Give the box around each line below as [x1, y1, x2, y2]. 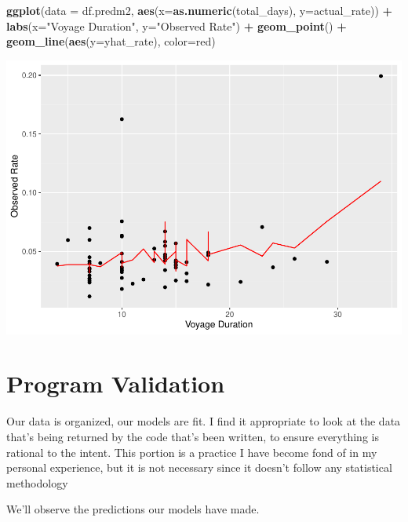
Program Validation [6, 367, 225, 400]
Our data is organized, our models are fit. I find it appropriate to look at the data [6, 413, 401, 429]
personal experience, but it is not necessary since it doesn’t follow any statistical [6, 459, 392, 476]
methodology [6, 474, 68, 491]
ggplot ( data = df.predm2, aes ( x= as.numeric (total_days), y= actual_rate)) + [6, 2, 393, 18]
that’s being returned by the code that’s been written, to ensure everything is [6, 429, 379, 445]
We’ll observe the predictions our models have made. [6, 501, 260, 517]
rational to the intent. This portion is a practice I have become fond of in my [6, 444, 377, 460]
